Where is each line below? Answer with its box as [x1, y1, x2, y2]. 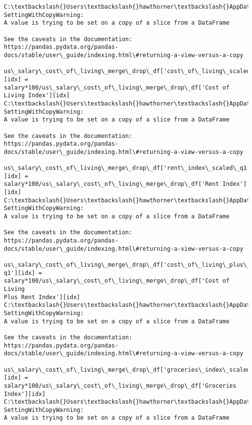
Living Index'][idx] [4, 92, 70, 99]
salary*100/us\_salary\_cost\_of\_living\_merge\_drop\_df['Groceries [4, 382, 236, 389]
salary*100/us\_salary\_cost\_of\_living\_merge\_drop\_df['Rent [4, 181, 219, 188]
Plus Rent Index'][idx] [4, 293, 80, 301]
